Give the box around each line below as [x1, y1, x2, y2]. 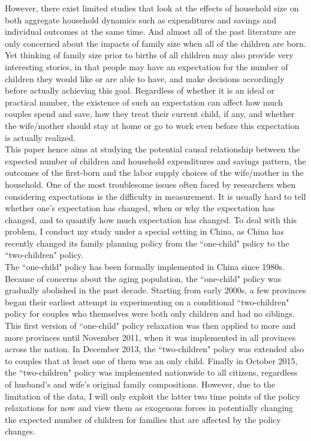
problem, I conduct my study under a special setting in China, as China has [5, 225, 284, 238]
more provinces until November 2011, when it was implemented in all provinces [5, 331, 296, 343]
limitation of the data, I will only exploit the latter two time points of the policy [5, 389, 300, 402]
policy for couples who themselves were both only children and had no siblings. [5, 307, 295, 320]
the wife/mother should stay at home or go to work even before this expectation [5, 119, 300, 131]
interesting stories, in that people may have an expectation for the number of [5, 60, 288, 73]
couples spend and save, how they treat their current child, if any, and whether [5, 107, 295, 120]
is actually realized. [5, 131, 76, 143]
